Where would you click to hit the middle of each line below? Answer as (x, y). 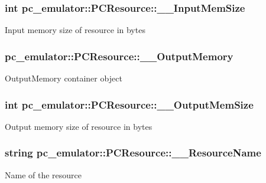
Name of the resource (43, 174)
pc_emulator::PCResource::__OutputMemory (119, 56)
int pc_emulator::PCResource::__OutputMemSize (129, 104)
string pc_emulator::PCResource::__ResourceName (133, 153)
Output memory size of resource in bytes (79, 126)
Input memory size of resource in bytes (75, 30)
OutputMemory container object (64, 78)
